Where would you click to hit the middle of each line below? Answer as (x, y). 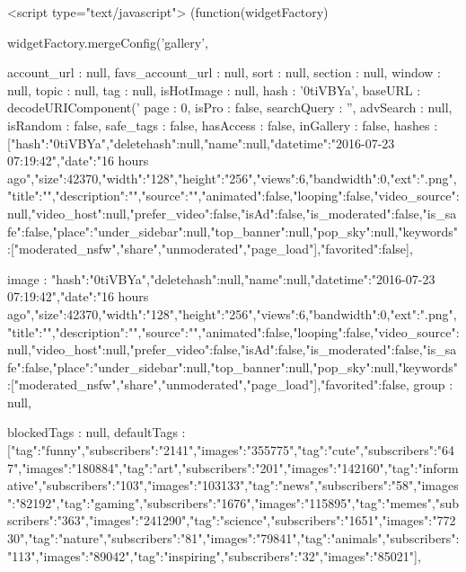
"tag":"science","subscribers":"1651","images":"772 (323, 520)
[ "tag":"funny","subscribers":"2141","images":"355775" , (153, 450)
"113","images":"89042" (69, 555)
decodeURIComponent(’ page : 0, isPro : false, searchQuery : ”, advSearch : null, (230, 107)
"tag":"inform (423, 467)
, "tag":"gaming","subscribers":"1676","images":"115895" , (206, 502)
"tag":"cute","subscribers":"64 (376, 450)
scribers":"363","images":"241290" (97, 520)
